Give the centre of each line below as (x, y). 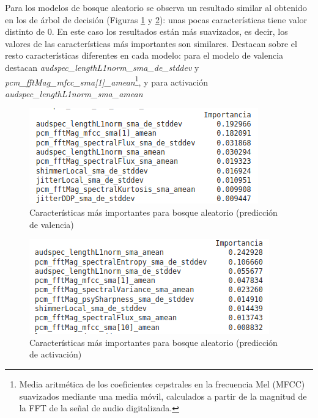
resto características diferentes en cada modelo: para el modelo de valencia (144, 55)
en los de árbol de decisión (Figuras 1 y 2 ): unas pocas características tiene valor (156, 19)
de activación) (56, 354)
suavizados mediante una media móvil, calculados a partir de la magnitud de (163, 396)
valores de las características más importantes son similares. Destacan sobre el (151, 43)
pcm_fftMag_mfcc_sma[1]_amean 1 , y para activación (107, 81)
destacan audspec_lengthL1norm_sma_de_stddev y (102, 67)
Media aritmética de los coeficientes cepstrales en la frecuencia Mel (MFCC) (162, 383)
